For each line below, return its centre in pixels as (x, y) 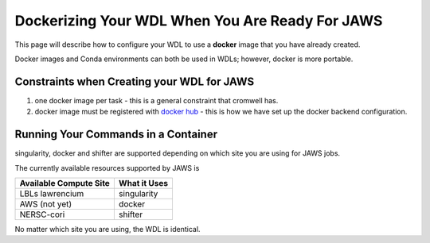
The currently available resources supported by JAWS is (107, 168)
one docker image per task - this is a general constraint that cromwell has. (156, 100)
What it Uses (143, 183)
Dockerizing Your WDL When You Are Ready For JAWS (199, 21)
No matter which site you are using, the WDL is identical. (107, 229)
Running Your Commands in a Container (116, 135)
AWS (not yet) (46, 204)
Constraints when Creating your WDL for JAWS (135, 81)
